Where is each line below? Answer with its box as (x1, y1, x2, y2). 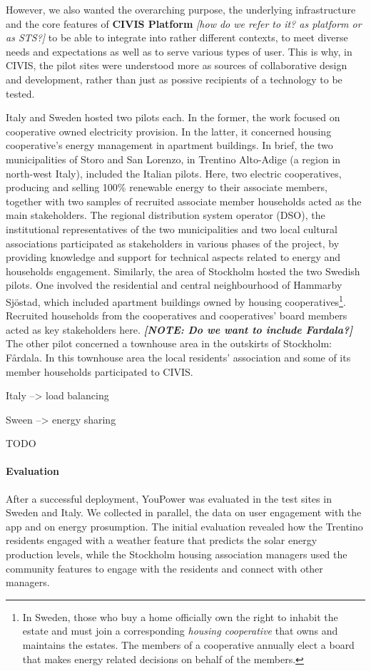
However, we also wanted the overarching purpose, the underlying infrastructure (6, 2, 356, 16)
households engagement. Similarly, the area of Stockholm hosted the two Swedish (6, 263, 360, 278)
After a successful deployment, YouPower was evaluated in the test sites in (6, 491, 332, 506)
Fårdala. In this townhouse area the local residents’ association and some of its (6, 349, 351, 364)
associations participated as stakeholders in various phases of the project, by (6, 235, 340, 250)
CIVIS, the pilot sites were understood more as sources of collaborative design (6, 58, 347, 73)
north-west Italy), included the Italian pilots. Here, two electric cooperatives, (6, 165, 342, 180)
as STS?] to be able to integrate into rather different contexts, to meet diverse (6, 30, 348, 45)
